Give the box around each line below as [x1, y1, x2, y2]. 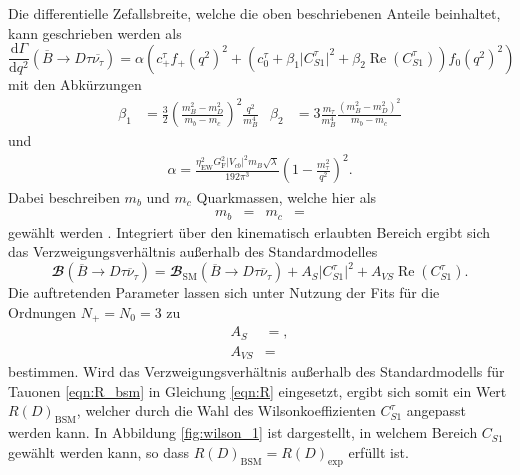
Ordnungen [8, 301, 77, 322]
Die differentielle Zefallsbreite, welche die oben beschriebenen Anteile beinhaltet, [8, 3, 501, 23]
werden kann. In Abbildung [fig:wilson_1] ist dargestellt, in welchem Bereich [8, 422, 478, 443]
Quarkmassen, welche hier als [196, 186, 377, 207]
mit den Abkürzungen [8, 74, 142, 95]
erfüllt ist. [348, 441, 409, 462]
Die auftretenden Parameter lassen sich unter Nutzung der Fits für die [8, 282, 440, 303]
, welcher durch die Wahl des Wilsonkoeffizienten [76, 400, 376, 421]
